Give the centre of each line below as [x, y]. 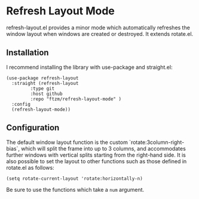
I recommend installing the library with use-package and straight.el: [89, 67]
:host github [46, 94]
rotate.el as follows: [30, 167]
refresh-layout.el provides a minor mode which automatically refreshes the [98, 27]
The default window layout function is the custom [67, 142]
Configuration [33, 128]
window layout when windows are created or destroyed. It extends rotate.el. [100, 33]
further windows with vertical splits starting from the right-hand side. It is [96, 155]
